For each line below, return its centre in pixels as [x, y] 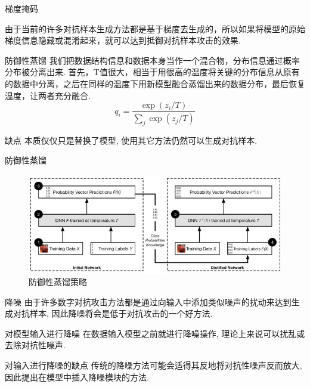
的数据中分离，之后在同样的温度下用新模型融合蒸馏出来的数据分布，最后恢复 [155, 83]
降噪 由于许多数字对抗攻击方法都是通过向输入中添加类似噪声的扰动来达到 [148, 301]
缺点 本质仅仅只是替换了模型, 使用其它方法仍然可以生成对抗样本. [131, 140]
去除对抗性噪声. [35, 345]
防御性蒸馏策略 [58, 282]
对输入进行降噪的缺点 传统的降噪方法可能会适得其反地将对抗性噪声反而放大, [154, 365]
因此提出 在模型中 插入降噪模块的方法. [77, 377]
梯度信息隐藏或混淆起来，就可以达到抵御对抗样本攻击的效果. [123, 40]
